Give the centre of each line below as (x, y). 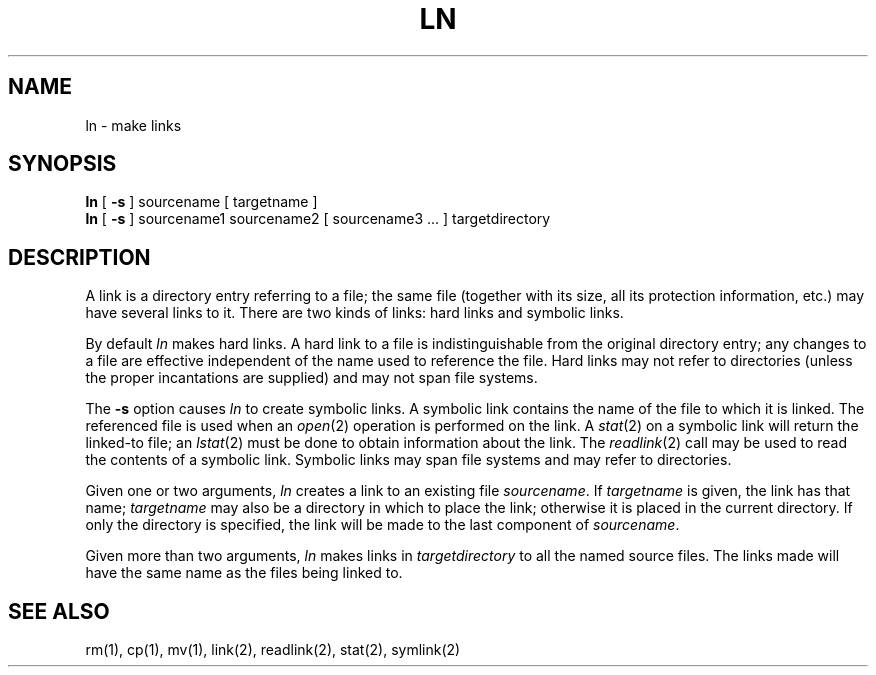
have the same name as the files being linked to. (244, 573)
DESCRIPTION (79, 257)
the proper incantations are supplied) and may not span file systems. (311, 378)
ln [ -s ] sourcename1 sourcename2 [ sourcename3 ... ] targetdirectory (318, 219)
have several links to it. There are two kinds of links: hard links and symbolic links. (354, 313)
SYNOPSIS (62, 164)
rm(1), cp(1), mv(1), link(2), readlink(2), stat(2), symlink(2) (273, 650)
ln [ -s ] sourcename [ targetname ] (201, 202)
